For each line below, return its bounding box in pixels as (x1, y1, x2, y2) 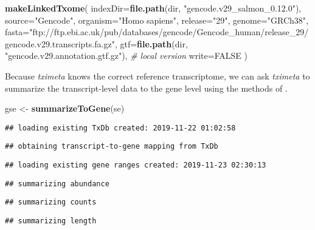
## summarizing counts (5, 198, 97, 207)
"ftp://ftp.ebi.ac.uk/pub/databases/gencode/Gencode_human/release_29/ (29, 25, 309, 38)
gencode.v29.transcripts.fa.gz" (5, 37, 115, 50)
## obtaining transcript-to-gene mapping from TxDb (5, 142, 218, 151)
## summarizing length (5, 217, 97, 226)
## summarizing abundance (5, 179, 109, 188)
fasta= (5, 25, 30, 38)
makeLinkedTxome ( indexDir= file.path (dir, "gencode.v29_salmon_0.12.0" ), (5, 2, 302, 14)
